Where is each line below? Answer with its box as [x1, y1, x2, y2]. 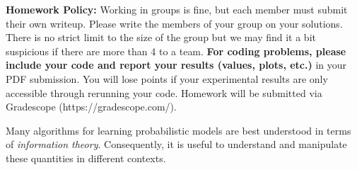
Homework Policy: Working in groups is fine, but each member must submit [6, 2, 348, 16]
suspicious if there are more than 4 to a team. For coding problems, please [6, 43, 346, 58]
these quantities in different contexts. [6, 150, 166, 165]
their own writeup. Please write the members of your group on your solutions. [6, 16, 343, 30]
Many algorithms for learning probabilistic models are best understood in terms [6, 123, 351, 137]
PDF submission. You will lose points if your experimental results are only [6, 71, 328, 86]
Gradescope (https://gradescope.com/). [6, 99, 177, 114]
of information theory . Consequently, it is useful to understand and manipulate [6, 137, 347, 152]
